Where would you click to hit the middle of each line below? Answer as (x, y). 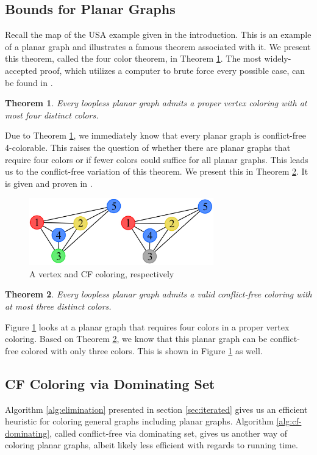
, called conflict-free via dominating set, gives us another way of (169, 433)
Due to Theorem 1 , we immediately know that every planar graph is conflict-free (155, 135)
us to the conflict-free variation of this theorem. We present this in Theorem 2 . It (157, 171)
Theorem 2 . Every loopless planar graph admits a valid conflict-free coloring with (158, 294)
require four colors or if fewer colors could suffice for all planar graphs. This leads (157, 159)
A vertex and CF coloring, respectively (102, 273)
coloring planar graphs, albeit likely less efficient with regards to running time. (151, 445)
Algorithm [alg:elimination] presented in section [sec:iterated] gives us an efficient (156, 409)
